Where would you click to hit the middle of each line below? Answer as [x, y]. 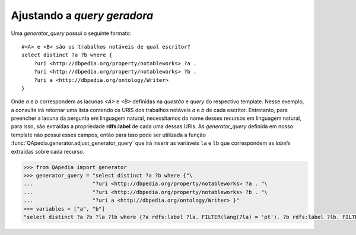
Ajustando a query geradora [82, 15]
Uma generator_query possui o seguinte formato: [71, 33]
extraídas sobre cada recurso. [48, 151]
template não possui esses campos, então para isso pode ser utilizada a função [108, 135]
